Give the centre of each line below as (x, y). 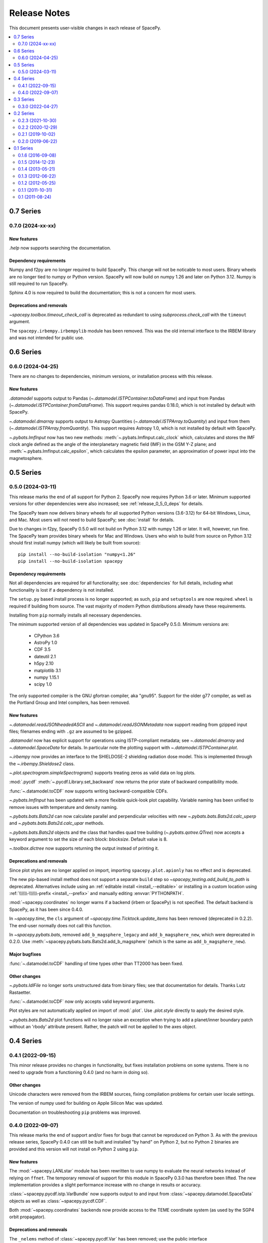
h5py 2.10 (44, 663)
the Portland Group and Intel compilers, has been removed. (69, 703)
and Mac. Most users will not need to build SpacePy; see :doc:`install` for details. (92, 520)
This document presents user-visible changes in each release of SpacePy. (85, 28)
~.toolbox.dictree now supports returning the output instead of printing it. (84, 848)
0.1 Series (23, 148)
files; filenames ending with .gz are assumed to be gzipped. (71, 731)
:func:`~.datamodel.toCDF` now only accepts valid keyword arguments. (82, 1001)
